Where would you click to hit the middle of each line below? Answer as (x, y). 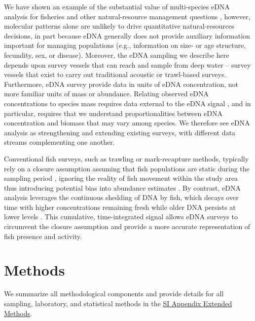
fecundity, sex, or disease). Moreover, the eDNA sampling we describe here (117, 55)
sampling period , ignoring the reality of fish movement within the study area (121, 178)
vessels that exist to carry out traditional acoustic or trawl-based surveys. (115, 74)
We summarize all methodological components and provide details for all (114, 294)
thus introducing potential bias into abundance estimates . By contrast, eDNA (122, 187)
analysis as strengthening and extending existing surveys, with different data (120, 132)
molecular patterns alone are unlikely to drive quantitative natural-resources (119, 26)
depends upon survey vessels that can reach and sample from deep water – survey (127, 64)
